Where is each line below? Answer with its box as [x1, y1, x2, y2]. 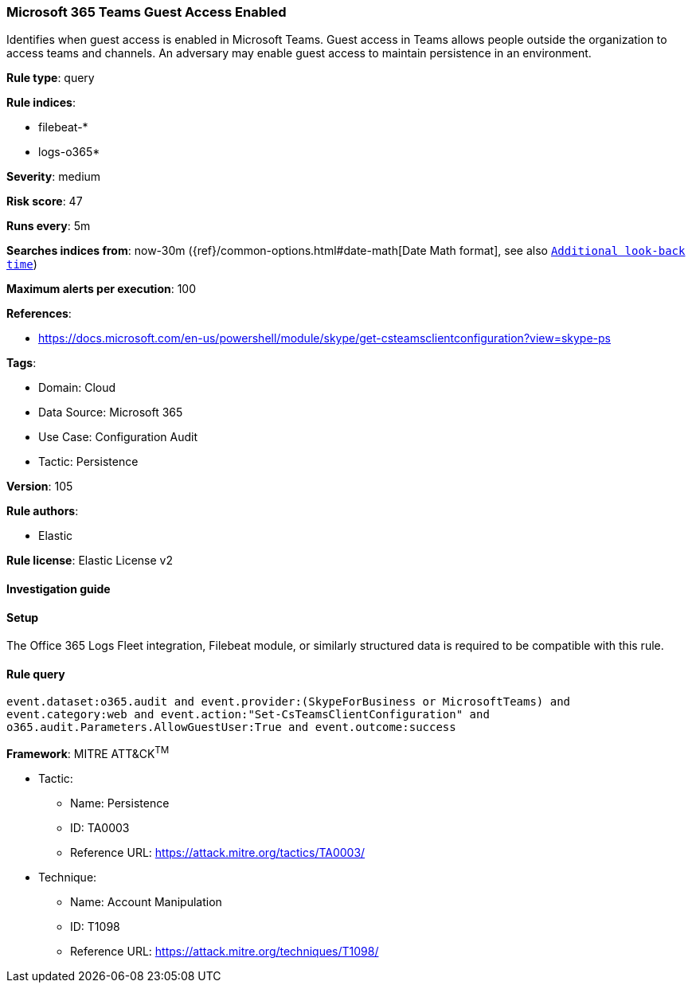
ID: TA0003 [70, 821, 130, 835]
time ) [6, 257, 37, 272]
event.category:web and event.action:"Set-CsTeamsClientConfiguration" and [6, 708, 490, 721]
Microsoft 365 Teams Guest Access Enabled [6, 4, 287, 20]
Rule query [6, 666, 65, 681]
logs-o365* [38, 145, 100, 159]
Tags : [6, 356, 37, 370]
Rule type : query [6, 71, 95, 85]
